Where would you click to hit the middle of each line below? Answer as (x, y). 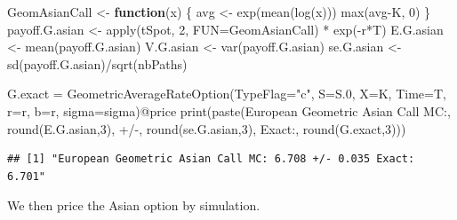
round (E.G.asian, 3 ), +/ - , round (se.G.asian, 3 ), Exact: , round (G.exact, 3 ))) (207, 128)
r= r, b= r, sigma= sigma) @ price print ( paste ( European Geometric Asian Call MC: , (229, 110)
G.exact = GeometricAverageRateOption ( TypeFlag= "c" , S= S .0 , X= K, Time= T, (227, 94)
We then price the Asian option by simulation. (134, 205)
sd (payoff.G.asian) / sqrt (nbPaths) (97, 63)
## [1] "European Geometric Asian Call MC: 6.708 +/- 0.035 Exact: (211, 159)
